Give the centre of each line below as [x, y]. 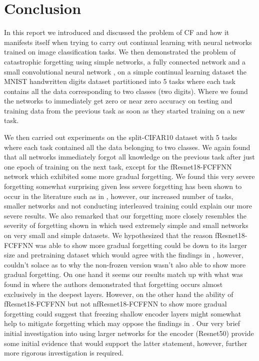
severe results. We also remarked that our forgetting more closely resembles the [125, 215]
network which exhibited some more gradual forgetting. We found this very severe [129, 176]
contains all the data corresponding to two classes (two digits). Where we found [126, 91]
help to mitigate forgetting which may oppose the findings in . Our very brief [122, 323]
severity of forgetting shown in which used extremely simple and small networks [126, 225]
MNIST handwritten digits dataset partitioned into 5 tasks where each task [120, 81]
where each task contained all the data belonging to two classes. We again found [127, 147]
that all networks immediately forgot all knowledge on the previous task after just [129, 157]
